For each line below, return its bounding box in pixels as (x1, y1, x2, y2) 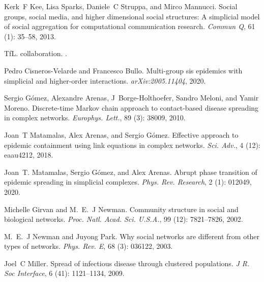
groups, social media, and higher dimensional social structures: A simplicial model (4, 11, 260, 21)
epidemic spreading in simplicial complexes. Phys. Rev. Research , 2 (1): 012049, (4, 176, 252, 187)
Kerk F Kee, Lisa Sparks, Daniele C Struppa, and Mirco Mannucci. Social (4, 1, 238, 11)
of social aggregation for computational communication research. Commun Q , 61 (4, 21, 255, 32)
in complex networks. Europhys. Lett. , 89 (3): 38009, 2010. (4, 112, 186, 123)
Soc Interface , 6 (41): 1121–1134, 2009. (4, 268, 125, 278)
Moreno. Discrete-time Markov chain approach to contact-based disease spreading (4, 102, 259, 113)
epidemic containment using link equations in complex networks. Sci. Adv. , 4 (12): (4, 139, 260, 150)
